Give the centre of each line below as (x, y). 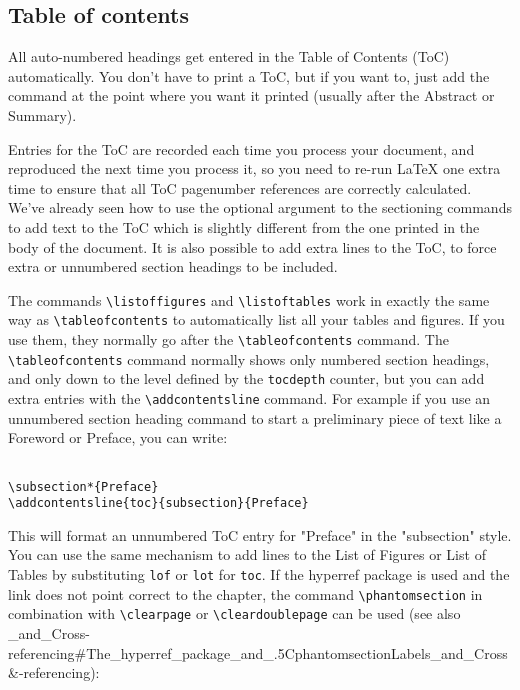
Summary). (42, 114)
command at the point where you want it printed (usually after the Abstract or (251, 95)
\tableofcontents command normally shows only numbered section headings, (249, 358)
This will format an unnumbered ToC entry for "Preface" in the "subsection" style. (260, 534)
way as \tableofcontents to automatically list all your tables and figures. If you (256, 319)
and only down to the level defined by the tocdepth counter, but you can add (246, 378)
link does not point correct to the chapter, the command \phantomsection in (245, 593)
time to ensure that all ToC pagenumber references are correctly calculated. (240, 187)
